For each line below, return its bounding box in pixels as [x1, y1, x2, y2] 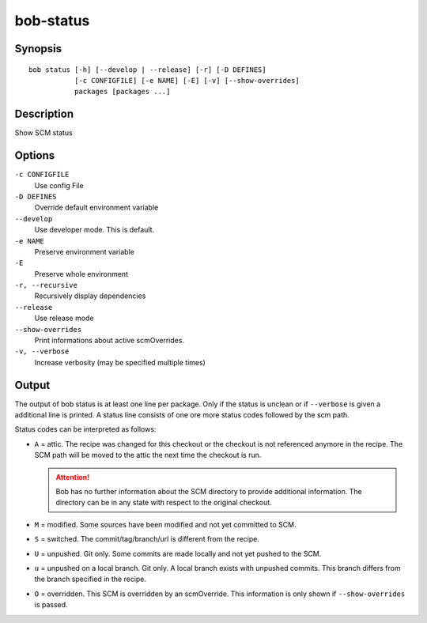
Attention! [55, 472, 90, 481]
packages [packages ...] [74, 87, 171, 96]
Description [14, 108, 74, 121]
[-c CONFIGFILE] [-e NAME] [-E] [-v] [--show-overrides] [74, 76, 300, 85]
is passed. [34, 600, 68, 610]
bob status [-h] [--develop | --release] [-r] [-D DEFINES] [28, 65, 266, 74]
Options [14, 149, 55, 162]
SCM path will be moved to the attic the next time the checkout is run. [34, 451, 262, 460]
